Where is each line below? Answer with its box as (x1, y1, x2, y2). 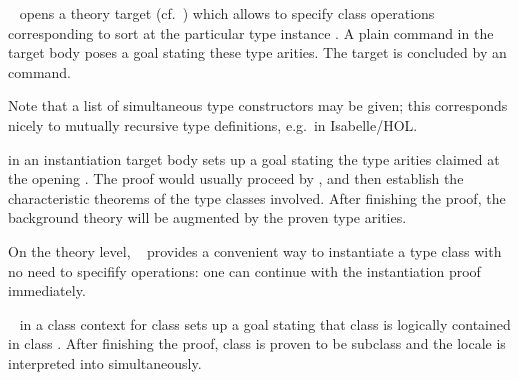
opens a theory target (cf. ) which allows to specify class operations (19, 3, 435, 23)
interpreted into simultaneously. (8, 352, 202, 373)
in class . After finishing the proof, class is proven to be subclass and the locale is (8, 333, 506, 354)
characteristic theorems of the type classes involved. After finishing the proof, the (8, 187, 506, 208)
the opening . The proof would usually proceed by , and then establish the (8, 168, 464, 189)
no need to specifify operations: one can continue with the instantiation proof (8, 260, 481, 281)
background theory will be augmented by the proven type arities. (8, 207, 407, 228)
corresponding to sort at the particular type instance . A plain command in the (8, 22, 494, 43)
